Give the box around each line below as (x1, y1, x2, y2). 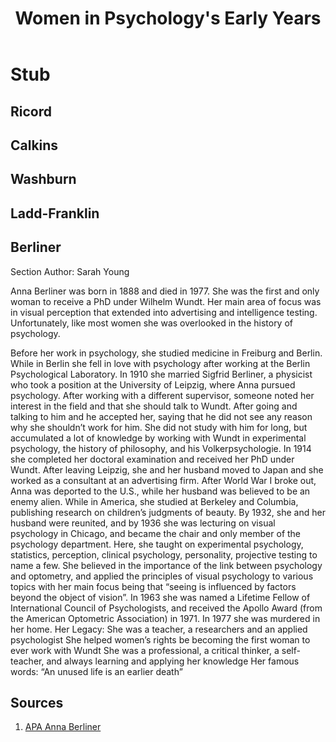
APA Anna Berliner (24, 721, 102, 733)
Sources (10, 694, 64, 711)
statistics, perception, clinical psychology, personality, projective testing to (10, 548, 318, 561)
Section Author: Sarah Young (10, 265, 130, 277)
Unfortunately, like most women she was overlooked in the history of (10, 317, 293, 329)
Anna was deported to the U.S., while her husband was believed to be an (10, 485, 311, 497)
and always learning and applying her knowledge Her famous (46, 655, 300, 667)
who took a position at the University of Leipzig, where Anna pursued (10, 378, 296, 391)
